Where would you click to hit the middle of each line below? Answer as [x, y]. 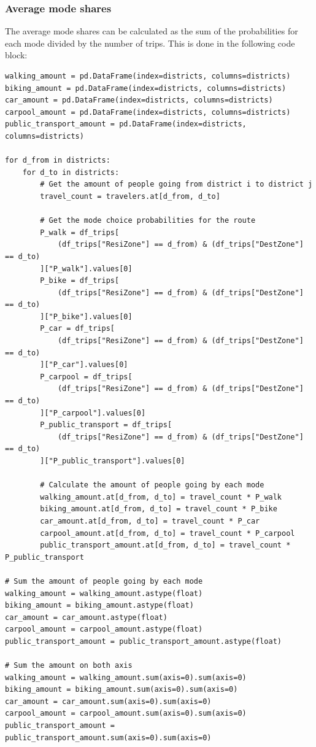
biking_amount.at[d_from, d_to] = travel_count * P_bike [159, 509]
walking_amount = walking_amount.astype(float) [104, 593]
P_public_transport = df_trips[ [106, 425]
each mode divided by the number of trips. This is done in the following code [150, 43]
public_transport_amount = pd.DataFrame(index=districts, [126, 124]
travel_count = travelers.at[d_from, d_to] [130, 196]
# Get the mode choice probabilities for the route [148, 221]
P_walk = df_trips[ [80, 232]
